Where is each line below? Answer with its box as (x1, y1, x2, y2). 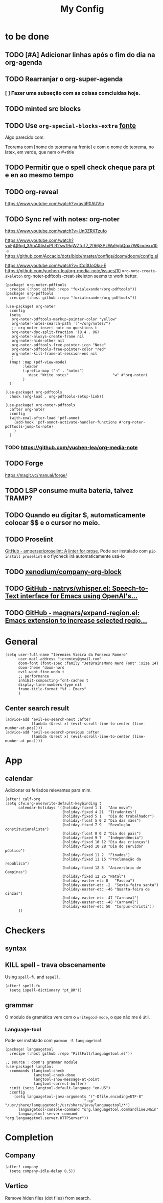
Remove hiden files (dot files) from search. (5, 1195, 91, 1201)
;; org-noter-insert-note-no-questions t (11, 325, 97, 331)
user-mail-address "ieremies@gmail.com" (18, 656, 102, 661)
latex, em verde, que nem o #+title (5, 149, 74, 155)
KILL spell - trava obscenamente (5, 961, 106, 969)
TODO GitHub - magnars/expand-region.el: (5, 608, 140, 617)
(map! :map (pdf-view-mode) (9, 360, 67, 365)
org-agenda (5, 58, 43, 67)
